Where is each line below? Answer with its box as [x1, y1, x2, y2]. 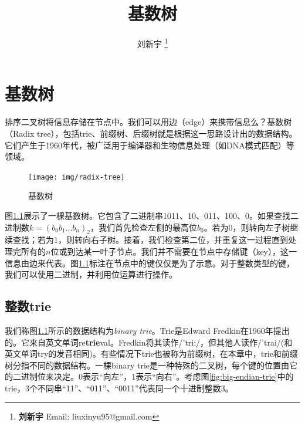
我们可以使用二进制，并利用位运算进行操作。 [5, 268, 177, 280]
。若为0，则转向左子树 [204, 221, 290, 233]
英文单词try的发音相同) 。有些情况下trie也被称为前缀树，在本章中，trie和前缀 [5, 347, 298, 360]
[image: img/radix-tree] [28, 173, 125, 181]
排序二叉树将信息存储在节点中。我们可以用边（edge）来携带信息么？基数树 [5, 116, 292, 128]
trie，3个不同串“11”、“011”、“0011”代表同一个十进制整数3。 [5, 381, 233, 394]
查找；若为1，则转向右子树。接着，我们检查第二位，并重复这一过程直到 [12, 234, 288, 246]
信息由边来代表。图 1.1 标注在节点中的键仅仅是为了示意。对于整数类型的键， [5, 256, 294, 269]
